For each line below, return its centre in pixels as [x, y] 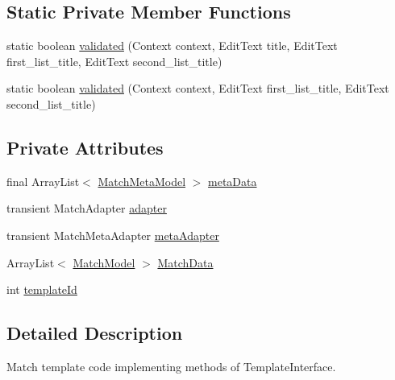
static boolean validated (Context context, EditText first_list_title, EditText [198, 88]
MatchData [185, 262]
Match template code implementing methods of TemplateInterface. [171, 366]
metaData [233, 181]
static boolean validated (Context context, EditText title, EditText [172, 45]
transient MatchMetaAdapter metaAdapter [113, 235]
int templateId [42, 289]
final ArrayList [43, 181]
